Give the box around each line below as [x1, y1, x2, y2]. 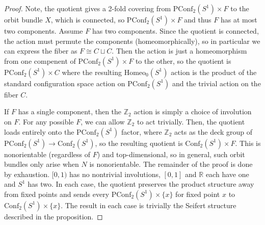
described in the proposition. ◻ [4, 211, 103, 221]
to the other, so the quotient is [135, 55, 231, 66]
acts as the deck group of [174, 126, 253, 137]
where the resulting [62, 66, 122, 77]
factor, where [121, 126, 162, 137]
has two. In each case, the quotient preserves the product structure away [28, 179, 254, 189]
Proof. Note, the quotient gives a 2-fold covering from [4, 3, 171, 13]
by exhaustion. [4, 168, 50, 179]
